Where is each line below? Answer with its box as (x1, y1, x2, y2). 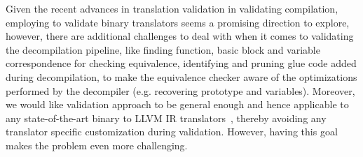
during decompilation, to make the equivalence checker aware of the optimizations (6, 69, 357, 84)
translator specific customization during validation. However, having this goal (6, 124, 338, 139)
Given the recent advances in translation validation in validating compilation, (6, 1, 338, 15)
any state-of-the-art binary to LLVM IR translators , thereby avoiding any (6, 110, 327, 125)
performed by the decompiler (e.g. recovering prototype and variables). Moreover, (6, 83, 355, 98)
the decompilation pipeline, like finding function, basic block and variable (6, 42, 320, 57)
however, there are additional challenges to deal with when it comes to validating (6, 29, 354, 43)
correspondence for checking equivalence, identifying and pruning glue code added (6, 56, 357, 70)
